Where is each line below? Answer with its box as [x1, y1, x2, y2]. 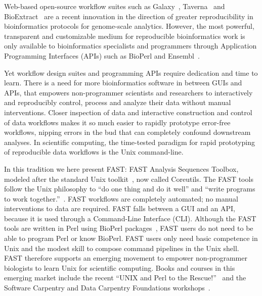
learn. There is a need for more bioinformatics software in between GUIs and [4, 77, 242, 88]
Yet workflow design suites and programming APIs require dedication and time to [4, 67, 258, 78]
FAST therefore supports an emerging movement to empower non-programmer [4, 253, 247, 263]
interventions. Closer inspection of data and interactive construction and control [4, 107, 252, 117]
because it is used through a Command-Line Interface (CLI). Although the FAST [4, 213, 256, 223]
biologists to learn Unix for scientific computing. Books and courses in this [4, 262, 235, 273]
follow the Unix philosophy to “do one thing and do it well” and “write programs [4, 183, 255, 194]
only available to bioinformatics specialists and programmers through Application [4, 40, 257, 51]
